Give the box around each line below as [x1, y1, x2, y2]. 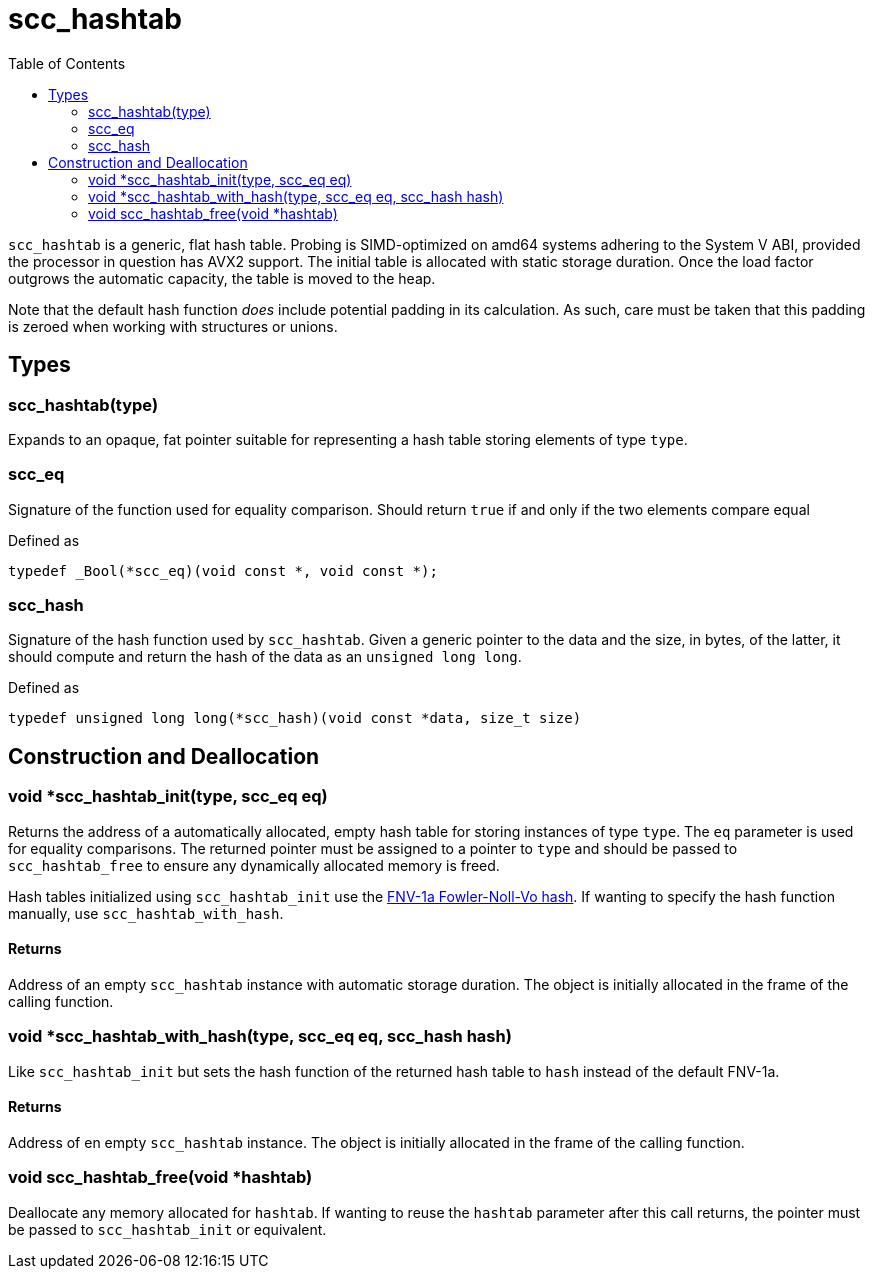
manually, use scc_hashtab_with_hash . [8, 904, 284, 922]
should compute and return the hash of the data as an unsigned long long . [8, 648, 522, 666]
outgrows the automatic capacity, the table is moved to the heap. [8, 269, 436, 287]
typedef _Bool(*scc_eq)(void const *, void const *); [8, 562, 438, 579]
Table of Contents [8, 54, 126, 72]
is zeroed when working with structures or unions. [8, 317, 338, 335]
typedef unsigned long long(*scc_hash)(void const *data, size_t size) [8, 710, 582, 727]
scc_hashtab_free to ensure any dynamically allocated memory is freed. [8, 856, 500, 874]
